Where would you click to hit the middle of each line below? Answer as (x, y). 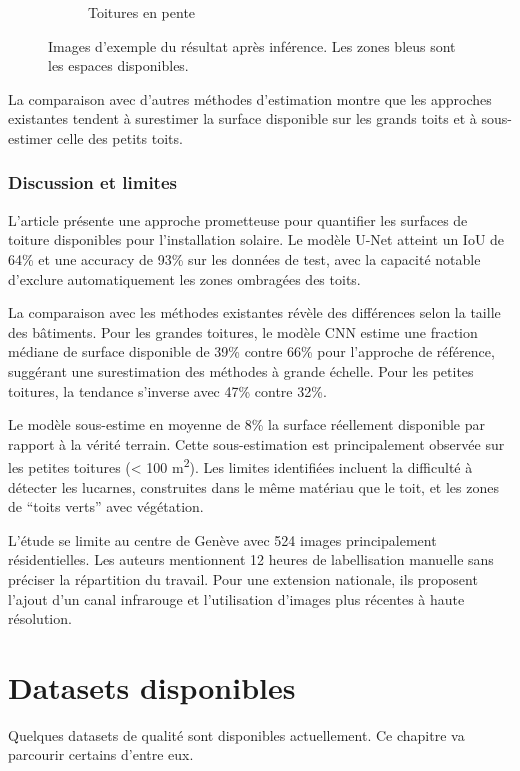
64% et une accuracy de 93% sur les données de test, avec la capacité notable (244, 258)
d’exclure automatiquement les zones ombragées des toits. (184, 278)
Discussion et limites (92, 182)
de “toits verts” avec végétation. (106, 506)
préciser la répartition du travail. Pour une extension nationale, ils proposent (243, 578)
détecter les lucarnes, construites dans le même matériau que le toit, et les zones (253, 486)
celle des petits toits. (120, 137)
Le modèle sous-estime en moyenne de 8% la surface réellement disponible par (247, 424)
